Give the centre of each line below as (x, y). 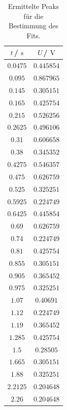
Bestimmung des (33, 26)
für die (33, 16)
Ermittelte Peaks (33, 6)
